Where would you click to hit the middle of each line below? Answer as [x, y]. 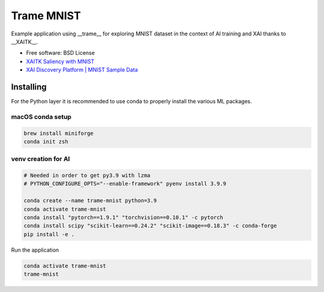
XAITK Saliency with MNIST [60, 61]
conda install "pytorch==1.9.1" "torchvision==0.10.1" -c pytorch [123, 217]
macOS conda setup [41, 117]
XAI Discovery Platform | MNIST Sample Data [82, 70]
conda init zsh [46, 141]
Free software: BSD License [61, 53]
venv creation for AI [40, 159]
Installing [29, 87]
